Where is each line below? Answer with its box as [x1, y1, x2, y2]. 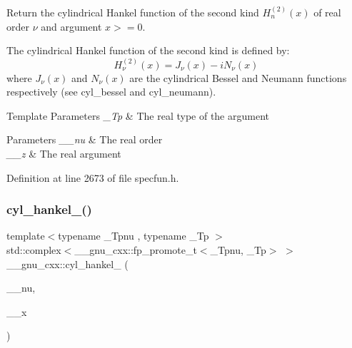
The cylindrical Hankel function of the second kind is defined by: [6, 43, 290, 58]
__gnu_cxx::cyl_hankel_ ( [6, 256, 129, 271]
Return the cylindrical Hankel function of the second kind [6, 5, 259, 19]
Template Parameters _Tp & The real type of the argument [6, 108, 269, 123]
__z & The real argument [6, 145, 121, 160]
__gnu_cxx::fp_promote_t [74, 242, 197, 257]
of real [313, 5, 341, 19]
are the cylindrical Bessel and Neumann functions [129, 70, 347, 85]
